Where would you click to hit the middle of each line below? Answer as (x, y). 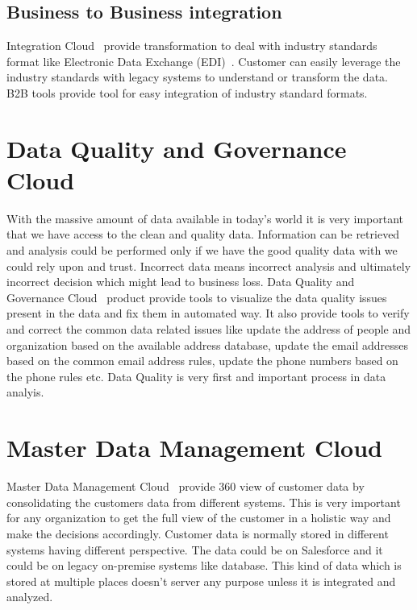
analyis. (25, 392)
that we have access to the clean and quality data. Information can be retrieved (203, 234)
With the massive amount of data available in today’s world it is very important (205, 218)
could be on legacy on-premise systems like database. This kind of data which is (204, 565)
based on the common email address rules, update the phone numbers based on (202, 361)
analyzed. (30, 597)
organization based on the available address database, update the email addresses (208, 344)
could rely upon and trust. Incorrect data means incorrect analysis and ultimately (209, 266)
